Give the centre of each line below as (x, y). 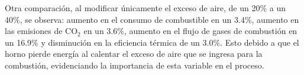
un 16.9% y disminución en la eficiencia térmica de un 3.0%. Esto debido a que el (152, 42)
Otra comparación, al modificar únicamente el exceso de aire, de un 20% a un (145, 8)
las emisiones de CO (41, 31)
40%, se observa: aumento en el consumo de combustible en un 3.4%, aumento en (152, 19)
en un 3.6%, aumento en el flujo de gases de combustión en (190, 31)
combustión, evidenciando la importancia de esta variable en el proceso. (135, 65)
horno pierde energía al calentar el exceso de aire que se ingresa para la (134, 54)
